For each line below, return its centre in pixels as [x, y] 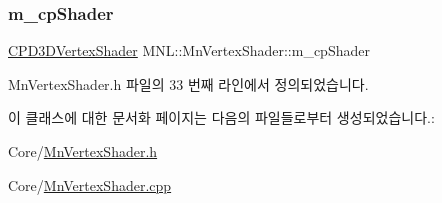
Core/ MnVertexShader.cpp [90, 184]
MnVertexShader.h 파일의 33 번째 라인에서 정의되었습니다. [188, 83]
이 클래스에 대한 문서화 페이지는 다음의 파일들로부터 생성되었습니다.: [221, 117]
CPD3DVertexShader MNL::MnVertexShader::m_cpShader [189, 50]
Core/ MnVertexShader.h [83, 151]
